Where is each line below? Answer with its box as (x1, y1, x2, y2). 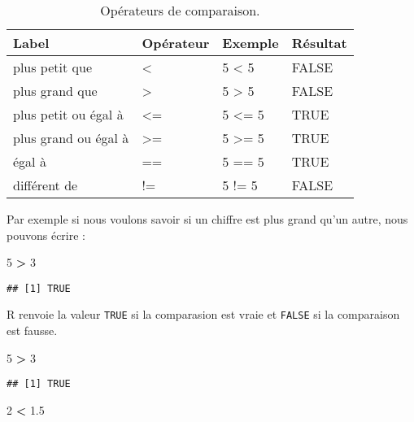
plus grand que (13, 81, 98, 100)
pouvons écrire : (7, 226, 85, 243)
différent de (13, 176, 78, 194)
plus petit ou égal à (13, 105, 124, 124)
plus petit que (13, 58, 92, 76)
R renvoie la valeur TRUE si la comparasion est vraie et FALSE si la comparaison (7, 306, 400, 323)
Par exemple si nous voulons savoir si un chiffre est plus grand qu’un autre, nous (7, 211, 408, 227)
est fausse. (7, 322, 58, 339)
